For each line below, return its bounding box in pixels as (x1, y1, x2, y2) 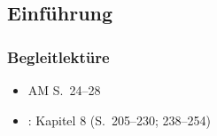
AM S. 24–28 (27, 81, 101, 99)
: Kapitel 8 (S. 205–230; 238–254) (27, 110, 211, 129)
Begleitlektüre (7, 45, 110, 68)
